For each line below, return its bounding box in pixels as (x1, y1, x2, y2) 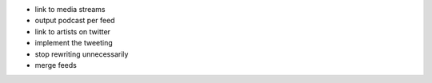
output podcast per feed (34, 16, 115, 26)
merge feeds (34, 60, 78, 69)
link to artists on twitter (34, 26, 111, 36)
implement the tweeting (34, 38, 114, 48)
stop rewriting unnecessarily (34, 49, 129, 59)
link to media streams (34, 5, 106, 14)
